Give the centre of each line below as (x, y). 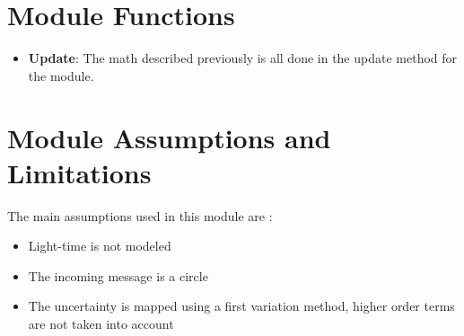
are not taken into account (101, 323)
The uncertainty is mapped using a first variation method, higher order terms (241, 306)
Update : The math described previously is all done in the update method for (243, 58)
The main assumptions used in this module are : (140, 215)
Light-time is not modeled (100, 246)
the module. (61, 75)
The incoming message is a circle (118, 275)
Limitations (79, 172)
